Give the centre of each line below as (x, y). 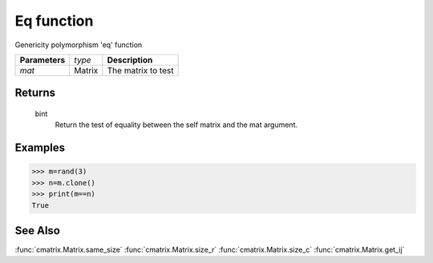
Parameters (42, 60)
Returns (35, 93)
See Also (37, 231)
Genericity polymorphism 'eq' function (79, 45)
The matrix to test (140, 70)
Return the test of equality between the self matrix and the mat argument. (176, 125)
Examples (40, 148)
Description (130, 60)
